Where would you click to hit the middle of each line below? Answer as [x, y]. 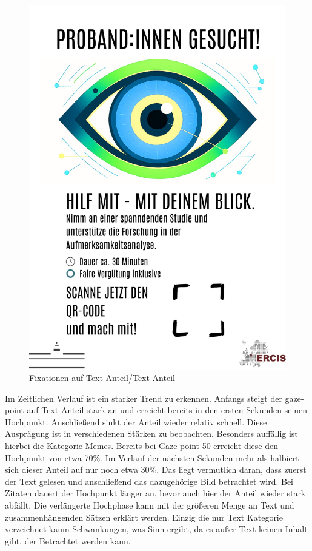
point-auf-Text [32, 410]
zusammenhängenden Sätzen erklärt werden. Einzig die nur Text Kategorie [144, 517]
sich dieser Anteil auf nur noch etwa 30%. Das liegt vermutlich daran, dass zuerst [156, 469]
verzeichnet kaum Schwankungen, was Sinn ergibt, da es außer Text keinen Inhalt [156, 529]
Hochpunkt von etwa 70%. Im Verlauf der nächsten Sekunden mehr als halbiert [152, 457]
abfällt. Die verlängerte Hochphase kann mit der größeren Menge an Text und [150, 505]
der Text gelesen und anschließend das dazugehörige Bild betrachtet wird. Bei [149, 481]
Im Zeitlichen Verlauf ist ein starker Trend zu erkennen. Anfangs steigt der [144, 398]
